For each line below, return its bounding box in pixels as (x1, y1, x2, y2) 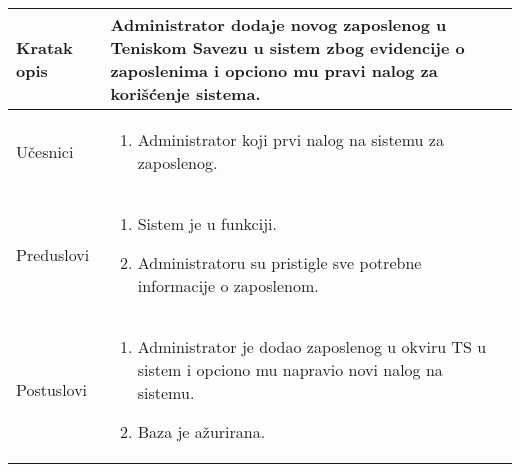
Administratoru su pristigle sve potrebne (137, 251, 422, 274)
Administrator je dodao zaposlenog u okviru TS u (137, 335, 487, 358)
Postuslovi (16, 377, 88, 401)
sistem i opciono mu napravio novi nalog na (137, 358, 443, 381)
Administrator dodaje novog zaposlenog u (110, 13, 447, 36)
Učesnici (16, 139, 74, 163)
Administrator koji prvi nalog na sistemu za (137, 128, 444, 151)
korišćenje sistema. (110, 82, 261, 105)
